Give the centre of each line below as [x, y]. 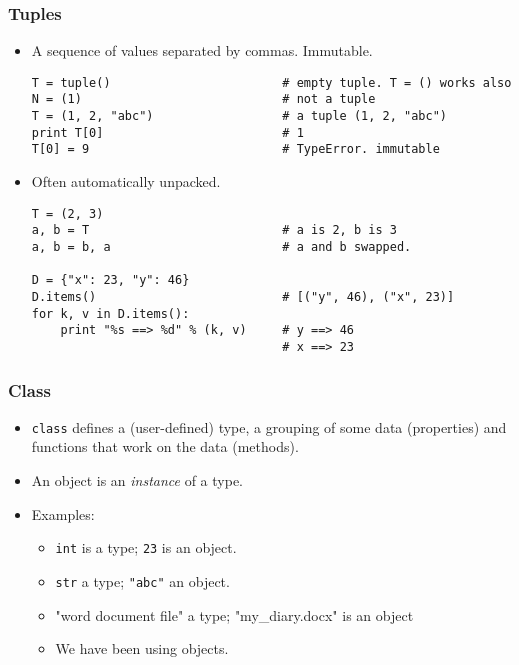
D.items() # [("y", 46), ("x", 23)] [243, 296]
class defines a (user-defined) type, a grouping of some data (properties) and [269, 426]
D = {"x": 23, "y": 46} [110, 280]
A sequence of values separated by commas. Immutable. [202, 50]
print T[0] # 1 [167, 132]
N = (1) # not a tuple [203, 99]
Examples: [63, 513]
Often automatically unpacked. [126, 181]
